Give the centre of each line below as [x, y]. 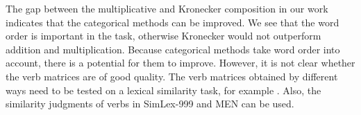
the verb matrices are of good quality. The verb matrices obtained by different [172, 76]
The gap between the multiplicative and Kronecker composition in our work [167, 8]
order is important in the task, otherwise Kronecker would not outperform [163, 36]
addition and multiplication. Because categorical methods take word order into [173, 49]
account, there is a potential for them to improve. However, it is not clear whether [180, 63]
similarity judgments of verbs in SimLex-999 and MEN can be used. [150, 104]
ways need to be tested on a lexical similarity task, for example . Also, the [163, 90]
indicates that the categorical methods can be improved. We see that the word [173, 22]
